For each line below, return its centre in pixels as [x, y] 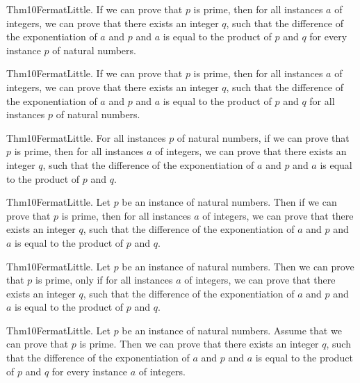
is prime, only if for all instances [104, 280]
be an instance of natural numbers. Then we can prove [238, 266]
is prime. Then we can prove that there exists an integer [199, 344]
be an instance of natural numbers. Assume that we [232, 330]
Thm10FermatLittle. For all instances [86, 137]
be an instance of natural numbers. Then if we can [229, 202]
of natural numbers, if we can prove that [263, 137]
